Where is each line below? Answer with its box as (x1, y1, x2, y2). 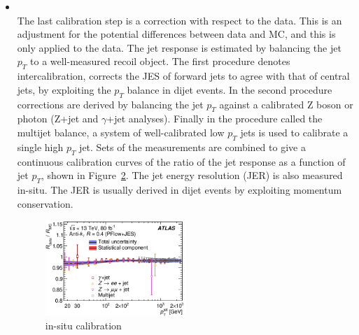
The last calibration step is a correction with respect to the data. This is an (17, 13, 342, 27)
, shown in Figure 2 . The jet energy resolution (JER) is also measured (41, 168, 343, 183)
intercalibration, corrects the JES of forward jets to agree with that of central (17, 69, 350, 83)
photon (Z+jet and (17, 111, 99, 126)
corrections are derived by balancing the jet (17, 97, 204, 111)
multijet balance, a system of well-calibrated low (17, 124, 225, 139)
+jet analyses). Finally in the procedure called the (106, 111, 323, 126)
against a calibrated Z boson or (219, 97, 353, 111)
